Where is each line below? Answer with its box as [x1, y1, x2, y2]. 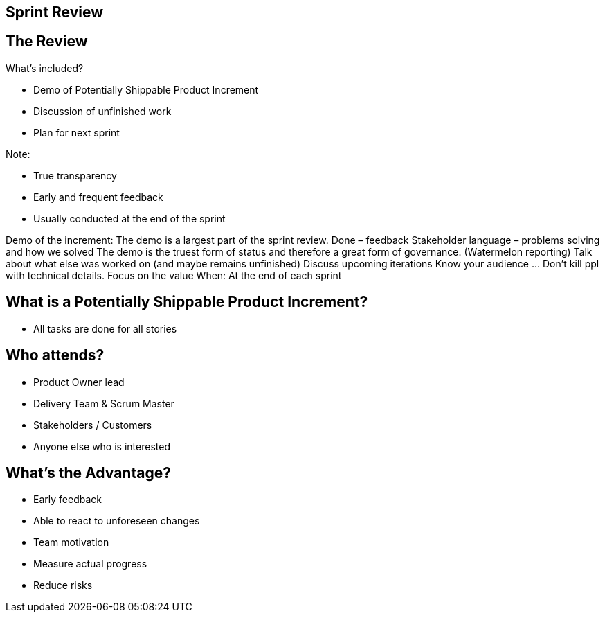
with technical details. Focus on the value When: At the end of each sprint [6, 269, 342, 281]
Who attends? [6, 346, 105, 364]
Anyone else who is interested [33, 440, 170, 452]
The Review [6, 33, 88, 51]
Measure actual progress [33, 558, 147, 570]
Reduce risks [33, 579, 93, 592]
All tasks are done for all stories [33, 322, 177, 335]
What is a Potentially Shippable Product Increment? [6, 293, 368, 311]
